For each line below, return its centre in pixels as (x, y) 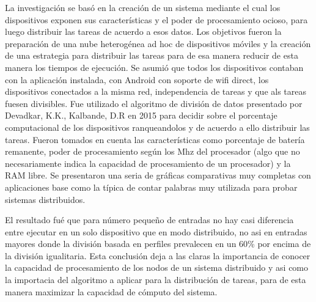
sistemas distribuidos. (45, 199)
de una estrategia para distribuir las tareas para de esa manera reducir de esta (152, 55)
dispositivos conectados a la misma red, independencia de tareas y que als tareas (156, 91)
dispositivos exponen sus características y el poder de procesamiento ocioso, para (156, 19)
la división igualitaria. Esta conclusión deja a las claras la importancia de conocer (158, 255)
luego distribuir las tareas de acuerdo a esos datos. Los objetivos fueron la (143, 31)
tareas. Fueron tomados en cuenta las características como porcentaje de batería (155, 139)
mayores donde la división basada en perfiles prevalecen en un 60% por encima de (158, 244)
